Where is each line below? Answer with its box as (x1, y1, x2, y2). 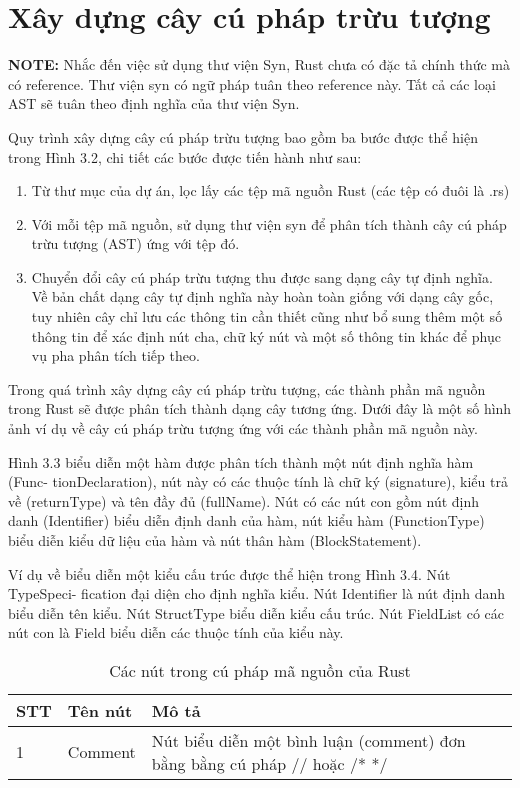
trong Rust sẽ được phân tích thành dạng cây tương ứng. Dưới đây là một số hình (8, 398, 512, 419)
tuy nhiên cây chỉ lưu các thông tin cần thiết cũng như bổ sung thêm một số (31, 306, 503, 327)
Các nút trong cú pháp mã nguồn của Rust (109, 658, 411, 682)
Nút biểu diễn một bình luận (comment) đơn (151, 728, 466, 752)
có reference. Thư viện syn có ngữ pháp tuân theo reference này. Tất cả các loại (8, 73, 496, 94)
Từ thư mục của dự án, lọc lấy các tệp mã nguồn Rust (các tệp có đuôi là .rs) (31, 180, 510, 201)
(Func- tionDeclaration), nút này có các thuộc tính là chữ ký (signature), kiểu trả (8, 471, 508, 492)
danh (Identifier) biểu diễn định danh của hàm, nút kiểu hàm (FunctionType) (8, 510, 485, 531)
